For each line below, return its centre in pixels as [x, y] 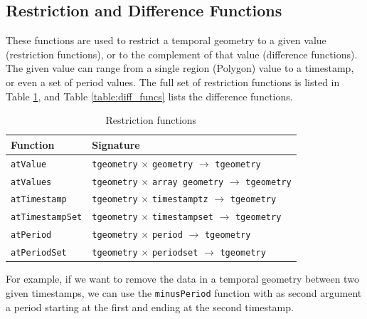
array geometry [188, 182]
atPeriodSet [39, 253]
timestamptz [180, 200]
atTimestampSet [47, 218]
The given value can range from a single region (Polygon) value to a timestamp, [180, 68]
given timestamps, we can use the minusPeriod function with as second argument [184, 292]
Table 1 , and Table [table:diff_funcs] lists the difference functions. [149, 96]
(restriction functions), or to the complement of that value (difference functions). [182, 54]
